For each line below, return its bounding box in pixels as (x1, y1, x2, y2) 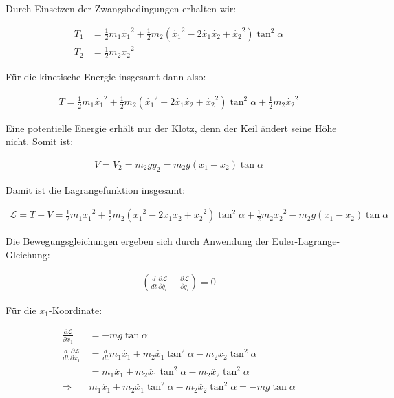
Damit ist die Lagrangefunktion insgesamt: (6, 182, 186, 197)
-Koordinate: (49, 302, 102, 317)
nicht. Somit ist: (6, 134, 74, 148)
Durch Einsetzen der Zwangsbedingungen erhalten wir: (6, 1, 237, 15)
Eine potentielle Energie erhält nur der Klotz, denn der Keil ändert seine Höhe (6, 120, 337, 135)
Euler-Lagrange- (272, 234, 340, 248)
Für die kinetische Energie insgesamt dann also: (6, 69, 206, 84)
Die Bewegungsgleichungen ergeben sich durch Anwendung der (6, 234, 269, 248)
